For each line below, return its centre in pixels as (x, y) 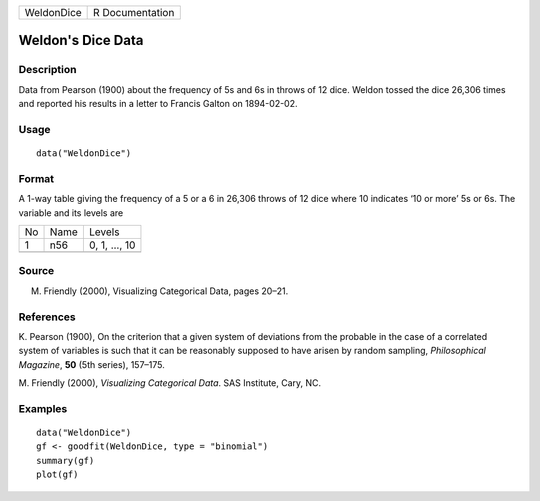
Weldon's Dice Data (81, 40)
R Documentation (134, 12)
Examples (43, 408)
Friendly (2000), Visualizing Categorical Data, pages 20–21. (166, 291)
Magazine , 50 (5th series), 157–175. (91, 364)
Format (36, 178)
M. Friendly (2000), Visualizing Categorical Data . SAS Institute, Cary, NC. (170, 383)
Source (36, 271)
